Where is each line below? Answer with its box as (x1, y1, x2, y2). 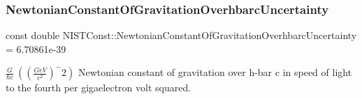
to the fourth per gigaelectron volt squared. (6, 80, 191, 95)
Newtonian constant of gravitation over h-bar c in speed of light (78, 65, 352, 79)
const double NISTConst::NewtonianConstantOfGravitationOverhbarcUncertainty (6, 28, 357, 43)
